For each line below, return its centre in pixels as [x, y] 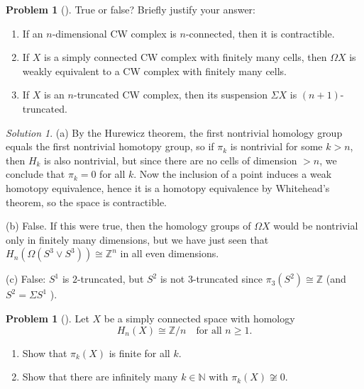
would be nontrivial [316, 226]
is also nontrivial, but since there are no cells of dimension [171, 160]
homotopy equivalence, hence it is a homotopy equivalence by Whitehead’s [168, 187]
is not [172, 279]
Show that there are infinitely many [100, 377]
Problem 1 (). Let [48, 318]
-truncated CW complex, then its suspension [170, 95]
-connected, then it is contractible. [260, 33]
